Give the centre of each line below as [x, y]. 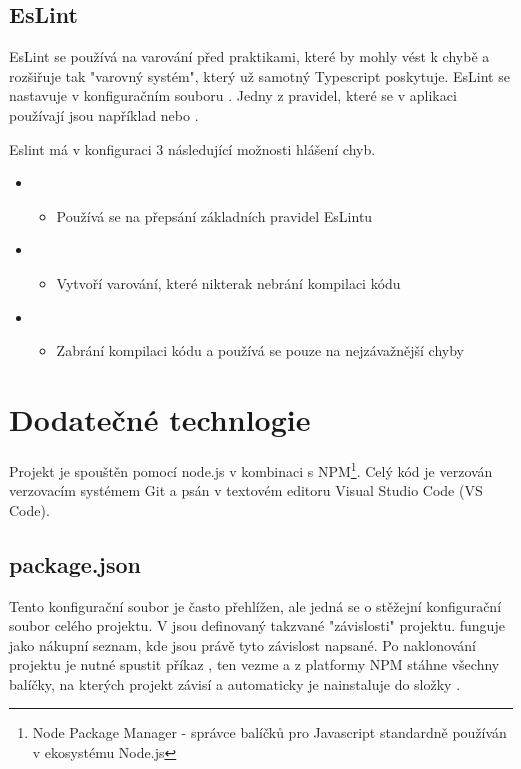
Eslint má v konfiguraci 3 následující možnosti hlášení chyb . [192, 148]
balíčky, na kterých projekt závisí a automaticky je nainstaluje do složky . [235, 683]
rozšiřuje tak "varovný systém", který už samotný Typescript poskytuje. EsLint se [259, 75]
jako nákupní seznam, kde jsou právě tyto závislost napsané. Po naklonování [242, 644]
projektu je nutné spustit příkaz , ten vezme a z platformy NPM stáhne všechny [254, 664]
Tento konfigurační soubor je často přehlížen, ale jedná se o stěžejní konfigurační [255, 605]
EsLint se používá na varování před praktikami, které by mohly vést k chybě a [249, 56]
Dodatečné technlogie [160, 418]
